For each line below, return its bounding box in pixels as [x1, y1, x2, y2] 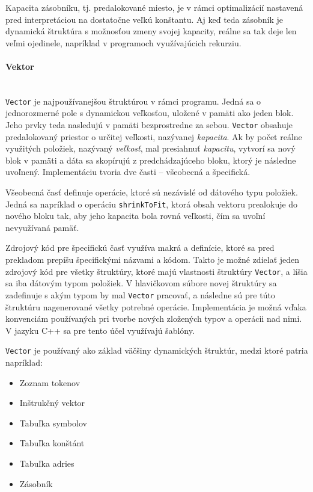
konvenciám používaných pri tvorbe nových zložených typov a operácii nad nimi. [5, 312, 302, 325]
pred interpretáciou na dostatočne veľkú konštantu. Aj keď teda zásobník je [5, 13, 283, 25]
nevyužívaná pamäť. [5, 221, 79, 233]
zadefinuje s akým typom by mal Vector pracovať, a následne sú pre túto [5, 288, 275, 301]
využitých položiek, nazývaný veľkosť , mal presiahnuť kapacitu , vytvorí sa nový [5, 142, 296, 155]
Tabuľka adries [19, 457, 74, 469]
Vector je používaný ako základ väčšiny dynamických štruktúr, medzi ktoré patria [5, 344, 308, 357]
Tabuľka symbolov [19, 416, 87, 429]
